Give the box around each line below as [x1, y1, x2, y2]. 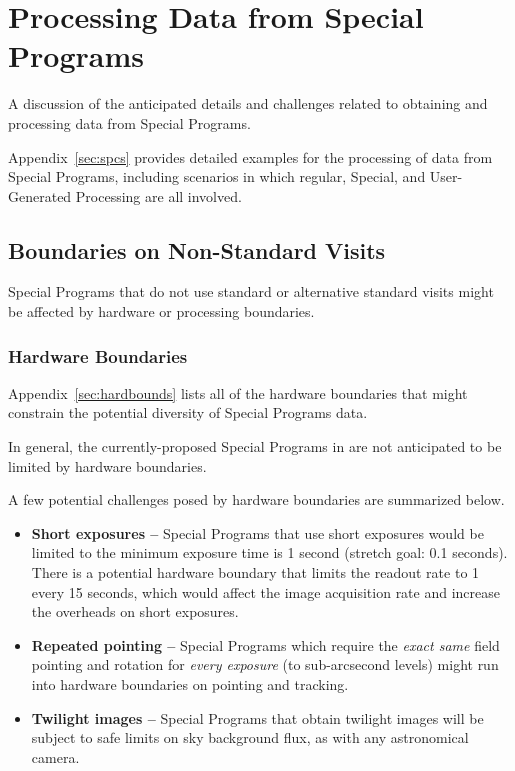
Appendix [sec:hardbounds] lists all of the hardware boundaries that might [8, 382, 468, 403]
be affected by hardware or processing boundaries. [8, 301, 315, 322]
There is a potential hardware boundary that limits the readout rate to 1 [31, 562, 480, 583]
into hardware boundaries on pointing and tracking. [31, 674, 349, 695]
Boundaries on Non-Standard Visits [8, 234, 386, 265]
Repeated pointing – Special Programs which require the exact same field [31, 634, 500, 655]
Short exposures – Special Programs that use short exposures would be [31, 522, 484, 543]
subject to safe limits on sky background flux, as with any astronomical [31, 727, 469, 748]
